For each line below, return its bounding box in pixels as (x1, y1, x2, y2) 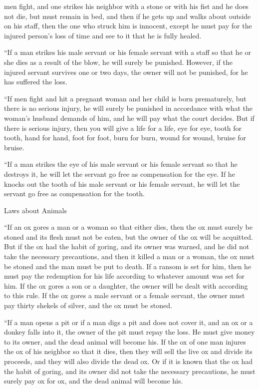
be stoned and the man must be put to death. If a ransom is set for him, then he (4, 261, 252, 271)
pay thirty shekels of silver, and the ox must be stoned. (4, 300, 172, 311)
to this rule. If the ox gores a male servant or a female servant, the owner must (4, 290, 245, 301)
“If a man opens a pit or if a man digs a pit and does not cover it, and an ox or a (4, 317, 253, 327)
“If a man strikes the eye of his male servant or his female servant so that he (4, 159, 238, 169)
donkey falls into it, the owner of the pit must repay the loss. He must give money (4, 327, 255, 337)
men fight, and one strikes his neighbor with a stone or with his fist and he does (4, 1, 249, 11)
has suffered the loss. (4, 76, 67, 87)
